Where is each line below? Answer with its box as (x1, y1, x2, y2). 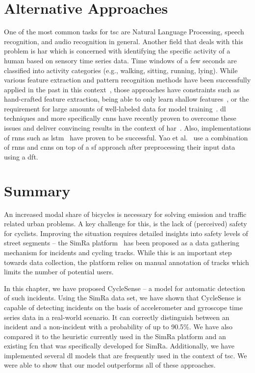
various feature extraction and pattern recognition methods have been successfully (4, 75, 251, 85)
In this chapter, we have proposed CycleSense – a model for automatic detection (4, 283, 245, 293)
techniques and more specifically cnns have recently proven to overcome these (4, 113, 236, 123)
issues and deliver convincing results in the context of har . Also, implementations (4, 123, 251, 133)
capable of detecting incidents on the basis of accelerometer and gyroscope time (4, 302, 243, 312)
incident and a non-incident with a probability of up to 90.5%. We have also (4, 321, 233, 332)
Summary (4, 180, 71, 200)
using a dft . (4, 151, 38, 161)
